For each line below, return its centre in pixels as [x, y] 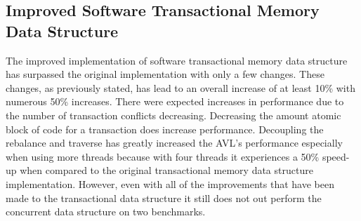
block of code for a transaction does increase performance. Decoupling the [165, 129]
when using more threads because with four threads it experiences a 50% [163, 156]
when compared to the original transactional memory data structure [166, 170]
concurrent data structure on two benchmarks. [106, 212]
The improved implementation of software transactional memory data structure [177, 60]
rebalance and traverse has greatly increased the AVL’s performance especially [174, 143]
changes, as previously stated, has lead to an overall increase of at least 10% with [180, 87]
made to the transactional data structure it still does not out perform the [164, 197]
